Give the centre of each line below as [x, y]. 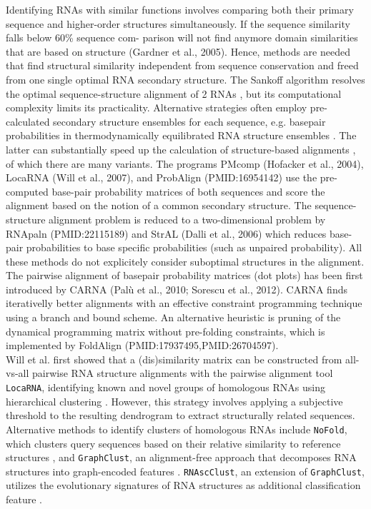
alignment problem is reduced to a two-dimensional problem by [187, 219]
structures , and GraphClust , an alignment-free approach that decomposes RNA [181, 457]
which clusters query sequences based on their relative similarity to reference [173, 443]
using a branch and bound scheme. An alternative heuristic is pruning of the [173, 317]
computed [27, 191]
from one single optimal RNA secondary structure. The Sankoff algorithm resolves [185, 79]
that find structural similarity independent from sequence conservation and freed [182, 65]
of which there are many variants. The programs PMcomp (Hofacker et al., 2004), [185, 163]
